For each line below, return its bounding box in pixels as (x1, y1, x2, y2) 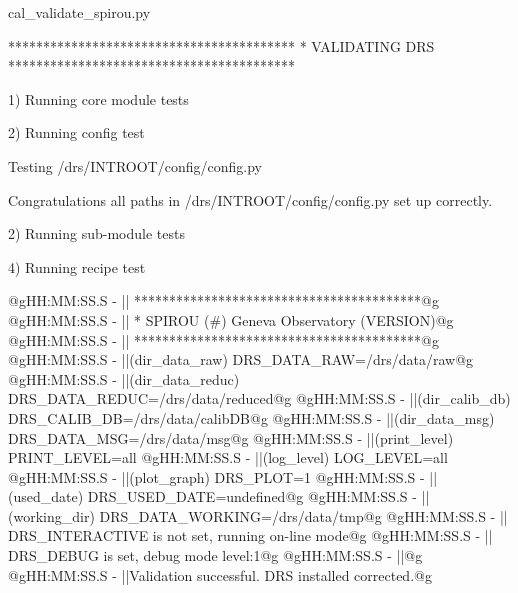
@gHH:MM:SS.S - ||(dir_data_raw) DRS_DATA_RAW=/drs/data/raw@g (8, 349, 474, 370)
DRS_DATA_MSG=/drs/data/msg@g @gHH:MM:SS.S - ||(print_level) (8, 427, 454, 448)
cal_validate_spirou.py (8, 2, 151, 22)
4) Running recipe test (8, 256, 146, 277)
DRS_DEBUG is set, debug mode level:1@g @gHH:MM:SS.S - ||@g (8, 545, 423, 566)
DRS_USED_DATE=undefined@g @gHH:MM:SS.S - (87, 486, 417, 507)
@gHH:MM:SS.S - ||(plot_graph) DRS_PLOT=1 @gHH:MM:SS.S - (8, 466, 425, 487)
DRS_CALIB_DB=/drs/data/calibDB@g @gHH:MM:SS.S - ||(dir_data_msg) (8, 407, 495, 428)
